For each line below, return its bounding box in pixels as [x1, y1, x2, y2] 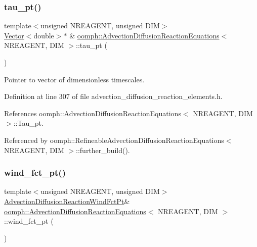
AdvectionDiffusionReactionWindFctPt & [4, 195, 130, 206]
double [33, 30, 54, 40]
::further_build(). [76, 144, 130, 155]
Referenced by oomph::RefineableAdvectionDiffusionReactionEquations [4, 134, 224, 145]
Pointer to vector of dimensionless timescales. [4, 74, 145, 84]
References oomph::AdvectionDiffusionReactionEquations [4, 108, 181, 118]
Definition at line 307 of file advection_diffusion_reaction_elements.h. [4, 91, 223, 102]
